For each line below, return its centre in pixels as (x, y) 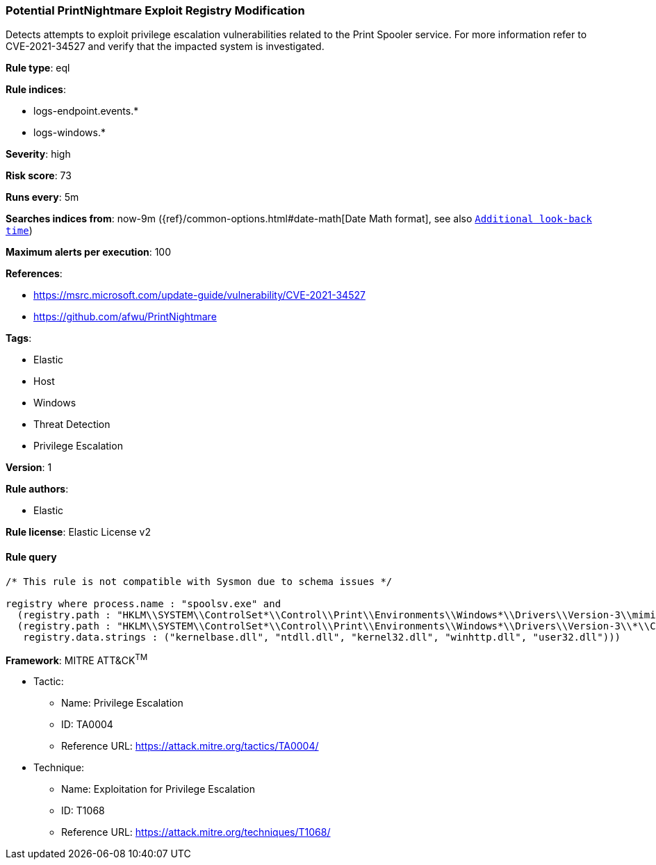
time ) (19, 231)
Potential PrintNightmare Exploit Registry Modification (155, 10)
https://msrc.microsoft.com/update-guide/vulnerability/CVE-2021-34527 (199, 295)
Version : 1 (29, 468)
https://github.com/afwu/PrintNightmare (125, 317)
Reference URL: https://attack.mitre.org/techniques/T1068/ (196, 832)
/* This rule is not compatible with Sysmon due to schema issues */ (199, 581)
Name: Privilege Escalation (122, 703)
